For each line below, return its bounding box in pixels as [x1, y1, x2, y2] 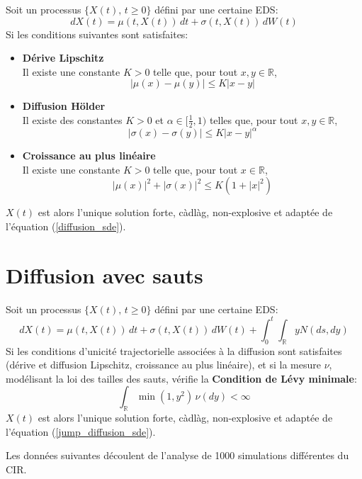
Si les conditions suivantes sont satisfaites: [6, 26, 188, 41]
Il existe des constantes [22, 112, 123, 127]
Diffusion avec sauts [6, 260, 203, 289]
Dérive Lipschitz [22, 50, 104, 65]
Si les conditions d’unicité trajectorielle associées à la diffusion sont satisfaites [6, 343, 342, 358]
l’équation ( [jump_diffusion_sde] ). [6, 424, 156, 439]
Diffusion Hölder [22, 98, 106, 113]
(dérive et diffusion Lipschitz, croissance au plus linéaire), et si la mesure [6, 357, 321, 372]
